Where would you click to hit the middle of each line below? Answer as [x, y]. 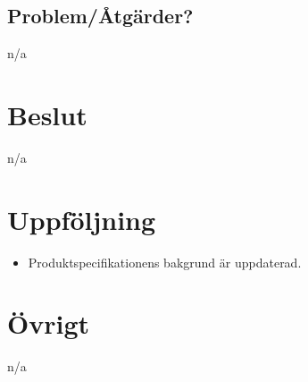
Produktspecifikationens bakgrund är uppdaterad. [165, 262]
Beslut [47, 114]
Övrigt [49, 323]
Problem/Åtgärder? [100, 16]
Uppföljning [82, 219]
